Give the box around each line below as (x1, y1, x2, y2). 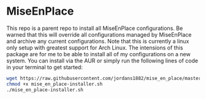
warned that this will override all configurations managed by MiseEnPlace (6, 31, 192, 38)
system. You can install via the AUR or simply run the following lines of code (6, 57, 198, 64)
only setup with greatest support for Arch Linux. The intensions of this (6, 44, 183, 51)
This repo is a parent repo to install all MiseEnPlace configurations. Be (6, 24, 183, 32)
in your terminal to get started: (6, 63, 83, 71)
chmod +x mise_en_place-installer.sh (6, 81, 103, 87)
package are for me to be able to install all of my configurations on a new (6, 50, 191, 57)
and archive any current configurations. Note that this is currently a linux (6, 37, 189, 45)
